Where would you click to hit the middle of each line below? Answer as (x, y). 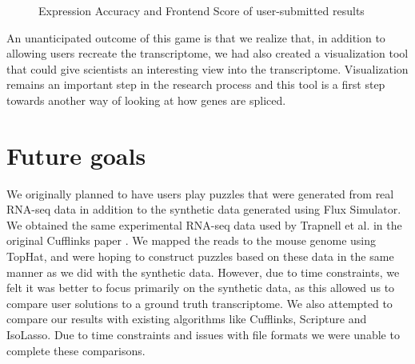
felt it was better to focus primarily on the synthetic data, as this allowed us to (201, 288)
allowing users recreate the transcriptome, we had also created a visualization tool (207, 53)
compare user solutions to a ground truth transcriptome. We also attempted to (200, 303)
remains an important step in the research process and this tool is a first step (196, 84)
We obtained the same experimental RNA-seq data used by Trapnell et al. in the (204, 224)
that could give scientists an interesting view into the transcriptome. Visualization (207, 68)
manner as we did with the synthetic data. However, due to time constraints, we (203, 272)
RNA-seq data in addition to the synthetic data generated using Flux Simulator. (204, 209)
